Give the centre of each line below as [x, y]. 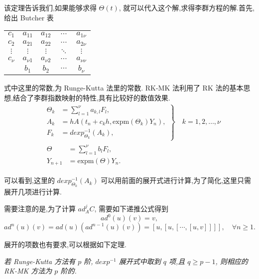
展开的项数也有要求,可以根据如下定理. [65, 244]
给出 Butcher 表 [29, 17]
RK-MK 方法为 [28, 271]
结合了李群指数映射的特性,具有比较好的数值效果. [91, 97]
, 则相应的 [232, 261]
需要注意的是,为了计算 [40, 208]
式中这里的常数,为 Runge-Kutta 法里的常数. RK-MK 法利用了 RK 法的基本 [124, 87]
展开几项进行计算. [33, 192]
